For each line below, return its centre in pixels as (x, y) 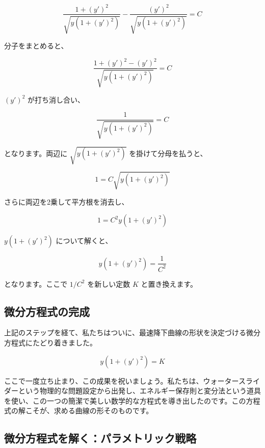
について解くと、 (84, 241)
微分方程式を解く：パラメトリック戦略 (100, 438)
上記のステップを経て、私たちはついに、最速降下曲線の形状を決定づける (125, 332)
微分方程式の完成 (47, 311)
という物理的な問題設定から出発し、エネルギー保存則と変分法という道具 (139, 391)
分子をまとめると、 (36, 45)
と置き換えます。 (169, 283)
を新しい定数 (109, 283)
